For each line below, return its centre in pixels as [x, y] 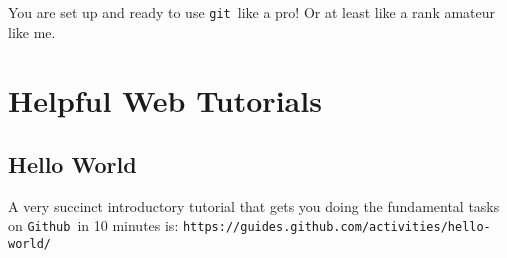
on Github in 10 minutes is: [93, 225]
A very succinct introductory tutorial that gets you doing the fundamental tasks [254, 205]
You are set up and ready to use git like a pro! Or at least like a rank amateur [252, 12]
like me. [32, 31]
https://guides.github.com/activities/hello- [336, 227]
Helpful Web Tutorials [165, 100]
